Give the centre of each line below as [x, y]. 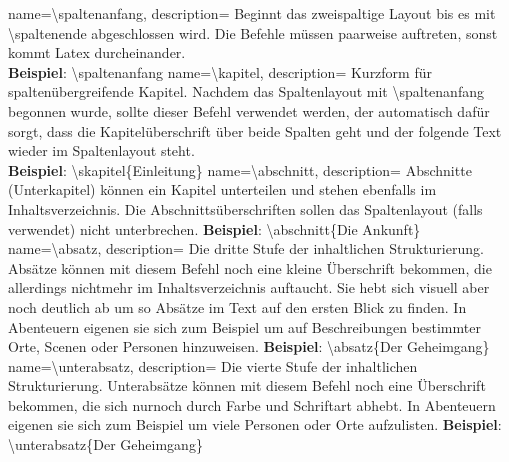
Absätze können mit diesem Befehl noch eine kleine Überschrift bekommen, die [250, 267]
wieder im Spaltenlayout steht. [101, 150]
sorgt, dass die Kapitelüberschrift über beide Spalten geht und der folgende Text [255, 130]
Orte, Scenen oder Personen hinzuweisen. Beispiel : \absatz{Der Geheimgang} [249, 346]
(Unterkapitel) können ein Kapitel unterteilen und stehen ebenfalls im [222, 189]
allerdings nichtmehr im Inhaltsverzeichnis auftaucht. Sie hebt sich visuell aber [249, 287]
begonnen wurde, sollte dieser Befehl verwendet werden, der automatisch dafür [249, 110]
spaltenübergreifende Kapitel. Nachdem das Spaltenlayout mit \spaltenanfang [246, 91]
